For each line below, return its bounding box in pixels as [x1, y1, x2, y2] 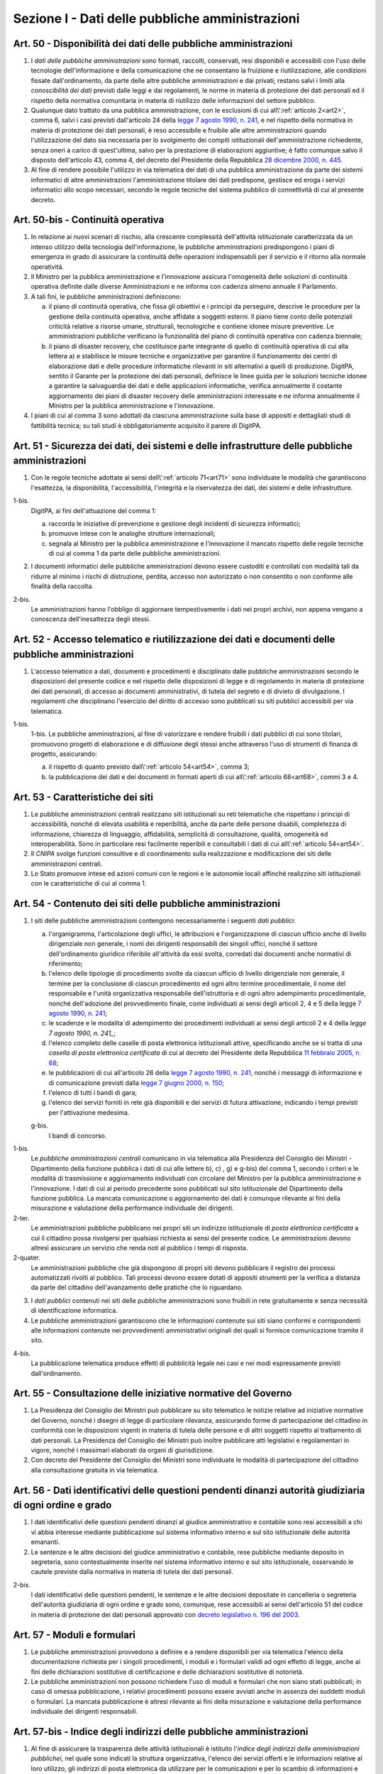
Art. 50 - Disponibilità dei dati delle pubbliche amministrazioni [13, 38, 293, 50]
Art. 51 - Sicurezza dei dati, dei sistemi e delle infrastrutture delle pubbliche [13, 440, 353, 452]
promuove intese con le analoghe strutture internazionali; [48, 529, 216, 538]
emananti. [30, 1538, 60, 1546]
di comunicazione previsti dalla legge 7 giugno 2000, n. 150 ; [48, 1079, 225, 1087]
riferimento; [48, 959, 83, 968]
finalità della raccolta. [30, 582, 94, 590]
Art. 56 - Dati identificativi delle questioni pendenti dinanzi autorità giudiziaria [13, 1484, 365, 1497]
